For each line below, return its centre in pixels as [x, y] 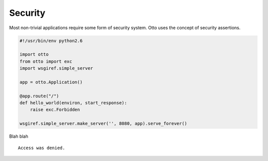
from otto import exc [46, 61]
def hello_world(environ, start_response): [73, 103]
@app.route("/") [39, 96]
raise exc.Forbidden [55, 110]
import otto [34, 55]
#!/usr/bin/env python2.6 [51, 40]
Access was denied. [42, 148]
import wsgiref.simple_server [56, 68]
